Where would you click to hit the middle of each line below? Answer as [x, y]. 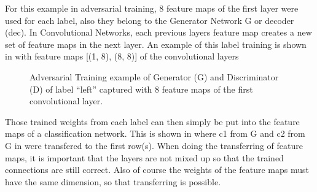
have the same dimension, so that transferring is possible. [113, 181]
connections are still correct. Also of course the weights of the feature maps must [157, 170]
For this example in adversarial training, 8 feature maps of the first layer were [152, 8]
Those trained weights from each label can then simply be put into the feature [152, 121]
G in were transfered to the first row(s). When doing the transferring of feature [154, 145]
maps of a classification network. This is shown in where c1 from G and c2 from [155, 133]
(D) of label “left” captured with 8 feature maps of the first [141, 89]
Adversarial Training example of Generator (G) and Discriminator [154, 76]
